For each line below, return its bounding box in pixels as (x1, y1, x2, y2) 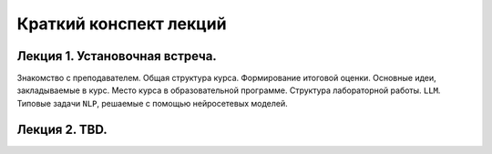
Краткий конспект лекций (16, 14, 227, 34)
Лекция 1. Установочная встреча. (16, 48, 218, 64)
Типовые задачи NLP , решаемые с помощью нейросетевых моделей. (16, 98, 289, 108)
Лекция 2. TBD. (16, 121, 108, 137)
